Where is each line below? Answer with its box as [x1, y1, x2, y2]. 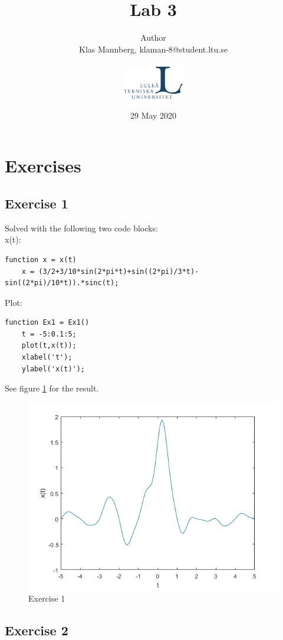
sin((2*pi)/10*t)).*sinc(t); [5, 279, 119, 288]
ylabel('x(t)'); [21, 364, 85, 373]
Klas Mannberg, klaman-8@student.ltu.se [79, 43, 228, 55]
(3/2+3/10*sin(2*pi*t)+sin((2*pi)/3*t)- [38, 267, 199, 276]
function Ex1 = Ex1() [5, 318, 90, 327]
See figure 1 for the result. [5, 382, 99, 394]
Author [140, 31, 166, 44]
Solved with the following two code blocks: [5, 221, 158, 234]
